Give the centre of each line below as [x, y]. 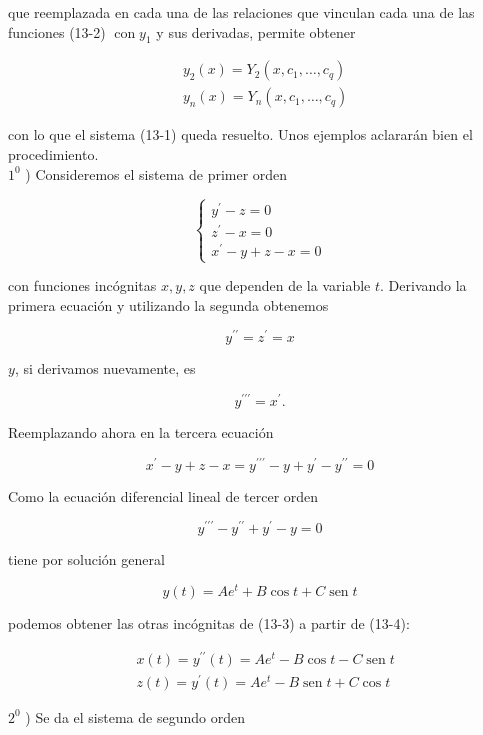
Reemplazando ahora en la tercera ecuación [141, 432]
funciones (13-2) [57, 31]
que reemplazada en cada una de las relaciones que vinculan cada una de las [241, 12]
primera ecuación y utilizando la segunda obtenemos [168, 304]
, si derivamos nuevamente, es [105, 368]
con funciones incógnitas [82, 285]
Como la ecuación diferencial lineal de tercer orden [163, 495]
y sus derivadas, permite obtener [256, 31]
